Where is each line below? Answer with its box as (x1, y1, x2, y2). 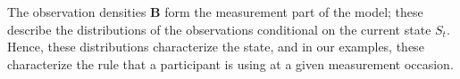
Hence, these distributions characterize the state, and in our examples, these (7, 37, 424, 56)
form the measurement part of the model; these (164, 3, 423, 20)
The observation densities (7, 3, 146, 20)
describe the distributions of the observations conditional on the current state (7, 20, 431, 38)
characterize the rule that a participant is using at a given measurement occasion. (7, 54, 454, 73)
